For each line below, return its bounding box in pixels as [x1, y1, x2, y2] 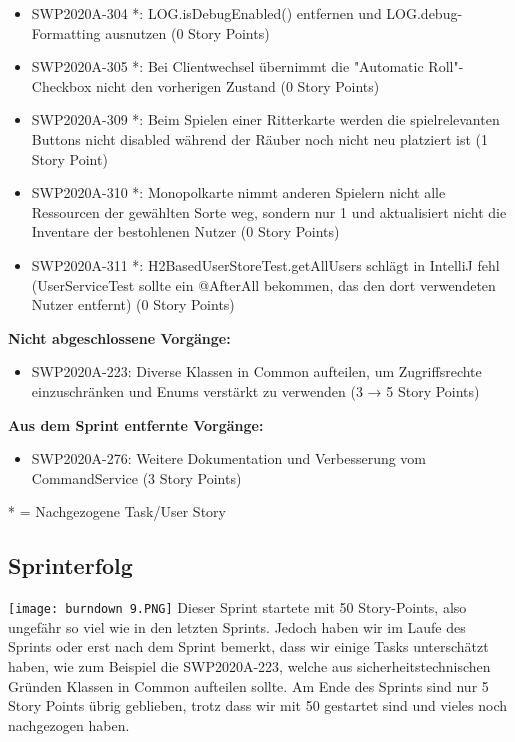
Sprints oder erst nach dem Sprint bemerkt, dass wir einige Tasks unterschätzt [8, 636, 489, 657]
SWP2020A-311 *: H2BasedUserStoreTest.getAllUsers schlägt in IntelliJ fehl [31, 254, 500, 275]
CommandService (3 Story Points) [31, 467, 242, 488]
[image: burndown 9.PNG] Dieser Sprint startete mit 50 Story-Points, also [8, 597, 467, 618]
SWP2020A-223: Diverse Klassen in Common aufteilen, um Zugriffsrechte [31, 361, 482, 382]
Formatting [31, 22, 101, 43]
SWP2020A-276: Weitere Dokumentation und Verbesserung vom [31, 448, 427, 469]
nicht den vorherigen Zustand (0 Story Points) [95, 75, 380, 96]
